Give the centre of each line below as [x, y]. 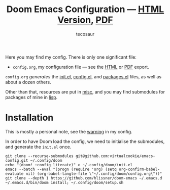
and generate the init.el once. [38, 147]
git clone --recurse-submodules [39, 156]
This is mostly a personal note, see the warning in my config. [69, 131]
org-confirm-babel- [139, 169]
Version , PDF [85, 20]
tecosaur [85, 34]
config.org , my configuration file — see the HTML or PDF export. [81, 67]
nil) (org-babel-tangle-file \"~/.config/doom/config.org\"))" [94, 174]
